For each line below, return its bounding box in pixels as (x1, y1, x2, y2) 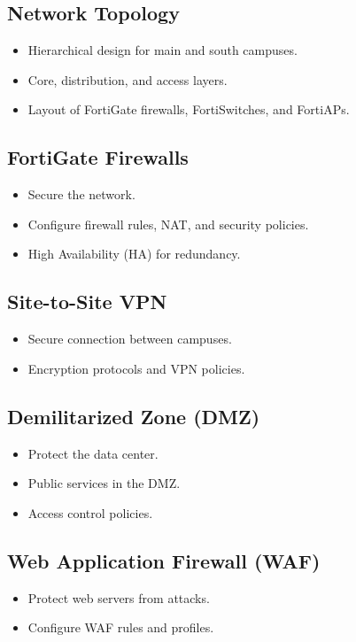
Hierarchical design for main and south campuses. (27, 41, 298, 59)
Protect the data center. (27, 444, 159, 462)
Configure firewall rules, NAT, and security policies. (27, 214, 309, 233)
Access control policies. (27, 503, 153, 522)
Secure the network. (27, 185, 135, 204)
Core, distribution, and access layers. (27, 70, 228, 89)
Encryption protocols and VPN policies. (27, 359, 245, 377)
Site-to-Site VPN (7, 288, 167, 315)
